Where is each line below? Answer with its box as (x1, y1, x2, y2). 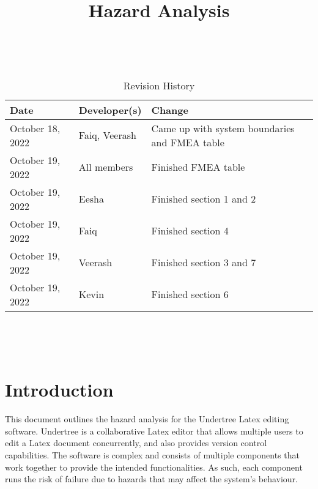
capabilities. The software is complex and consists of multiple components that (5, 449, 300, 461)
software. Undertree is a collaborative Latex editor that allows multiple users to (5, 424, 303, 437)
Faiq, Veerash (78, 128, 136, 143)
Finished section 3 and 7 (151, 255, 256, 270)
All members (78, 160, 133, 174)
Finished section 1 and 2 (151, 192, 256, 206)
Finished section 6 (151, 287, 229, 302)
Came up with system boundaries (151, 121, 295, 135)
